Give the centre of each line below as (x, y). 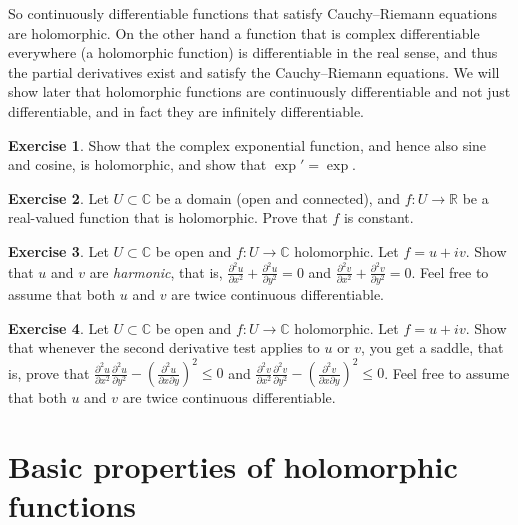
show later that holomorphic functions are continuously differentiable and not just (259, 91)
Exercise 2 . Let (58, 197)
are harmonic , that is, (156, 271)
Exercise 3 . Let (58, 250)
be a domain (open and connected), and (277, 197)
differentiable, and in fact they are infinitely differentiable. (186, 110)
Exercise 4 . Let (58, 327)
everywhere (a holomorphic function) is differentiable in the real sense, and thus (253, 52)
